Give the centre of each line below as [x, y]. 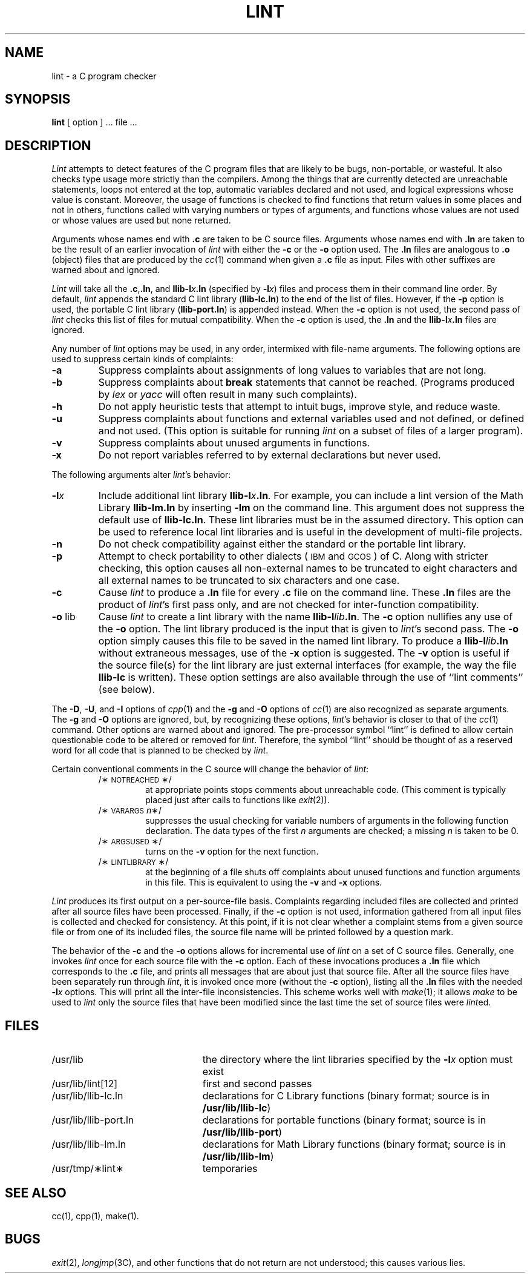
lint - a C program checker [104, 76]
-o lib [64, 617]
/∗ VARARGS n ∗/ [130, 810]
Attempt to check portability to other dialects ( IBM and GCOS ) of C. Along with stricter [293, 556]
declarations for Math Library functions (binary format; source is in [354, 1144]
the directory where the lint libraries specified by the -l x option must [358, 1060]
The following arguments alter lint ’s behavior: [141, 475]
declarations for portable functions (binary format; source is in [344, 1120]
